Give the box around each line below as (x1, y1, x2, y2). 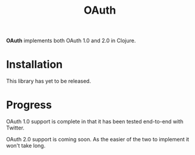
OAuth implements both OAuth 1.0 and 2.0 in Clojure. (6, 37, 136, 45)
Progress (6, 99, 52, 112)
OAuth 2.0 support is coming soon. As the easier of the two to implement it (6, 136, 189, 143)
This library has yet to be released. (6, 78, 91, 85)
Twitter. (6, 124, 25, 131)
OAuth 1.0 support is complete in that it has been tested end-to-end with (6, 118, 184, 125)
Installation (6, 58, 63, 71)
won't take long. (6, 142, 46, 149)
